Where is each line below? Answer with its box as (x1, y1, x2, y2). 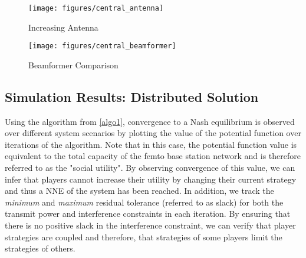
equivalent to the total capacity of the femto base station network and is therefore (5, 150, 301, 162)
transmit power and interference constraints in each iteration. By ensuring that (5, 207, 291, 220)
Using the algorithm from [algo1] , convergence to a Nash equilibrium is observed (5, 115, 295, 127)
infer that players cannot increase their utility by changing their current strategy (5, 173, 297, 185)
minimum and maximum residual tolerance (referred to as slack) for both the (5, 196, 284, 208)
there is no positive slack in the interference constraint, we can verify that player (5, 219, 296, 231)
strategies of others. (5, 242, 75, 254)
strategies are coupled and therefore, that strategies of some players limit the (5, 230, 282, 243)
